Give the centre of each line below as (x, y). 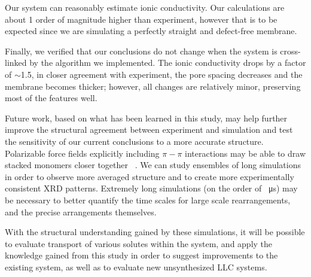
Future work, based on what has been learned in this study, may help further (146, 118)
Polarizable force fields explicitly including (82, 153)
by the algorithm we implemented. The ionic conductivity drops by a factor (168, 63)
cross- (290, 51)
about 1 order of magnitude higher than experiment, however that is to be (141, 19)
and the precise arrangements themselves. (81, 211)
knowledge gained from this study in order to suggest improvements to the (141, 255)
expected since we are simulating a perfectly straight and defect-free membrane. (151, 31)
